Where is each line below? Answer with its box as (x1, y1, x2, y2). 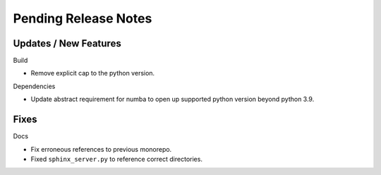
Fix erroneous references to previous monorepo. (30, 145, 172, 153)
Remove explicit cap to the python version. (30, 69, 155, 78)
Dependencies (13, 82, 56, 90)
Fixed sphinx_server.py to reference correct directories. (30, 155, 202, 163)
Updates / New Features (13, 37, 121, 49)
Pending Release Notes (13, 11, 152, 26)
